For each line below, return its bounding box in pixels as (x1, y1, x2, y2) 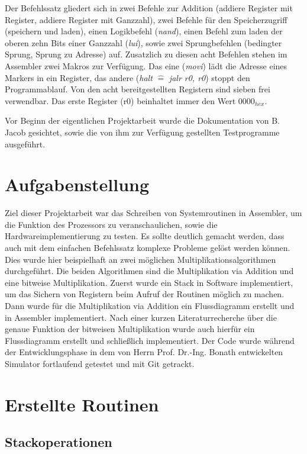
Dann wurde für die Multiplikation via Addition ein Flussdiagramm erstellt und (5, 300, 295, 311)
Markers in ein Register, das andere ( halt (5, 71, 153, 83)
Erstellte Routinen (5, 392, 159, 416)
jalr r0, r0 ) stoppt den (169, 71, 250, 83)
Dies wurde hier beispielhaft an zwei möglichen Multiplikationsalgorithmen (5, 253, 276, 265)
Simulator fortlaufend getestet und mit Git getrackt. (5, 357, 195, 369)
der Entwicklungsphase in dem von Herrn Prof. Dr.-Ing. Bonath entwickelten (5, 346, 283, 358)
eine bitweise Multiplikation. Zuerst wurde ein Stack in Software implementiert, (5, 276, 293, 288)
